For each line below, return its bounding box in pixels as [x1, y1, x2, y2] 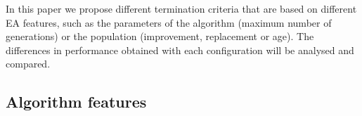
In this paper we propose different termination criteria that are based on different [6, 1, 357, 15]
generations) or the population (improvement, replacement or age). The [6, 29, 314, 44]
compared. [6, 56, 51, 71]
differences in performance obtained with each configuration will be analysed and [6, 42, 354, 57]
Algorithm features [6, 91, 147, 112]
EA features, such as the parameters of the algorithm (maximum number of [6, 15, 332, 30]
